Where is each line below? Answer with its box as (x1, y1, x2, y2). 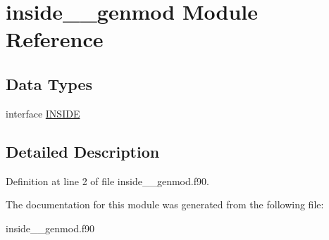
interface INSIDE (6, 106, 80, 120)
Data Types (6, 72, 92, 94)
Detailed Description (6, 140, 160, 162)
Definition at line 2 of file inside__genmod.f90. (6, 173, 209, 188)
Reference (6, 25, 104, 53)
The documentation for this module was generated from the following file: (6, 197, 324, 212)
